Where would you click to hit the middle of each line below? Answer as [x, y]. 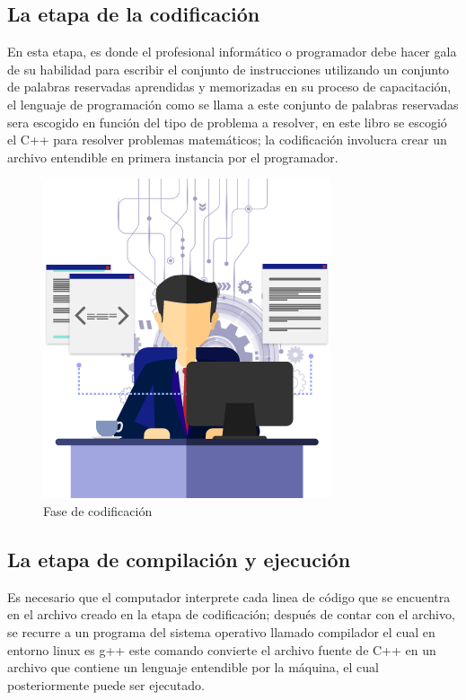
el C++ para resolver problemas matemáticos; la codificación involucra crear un [227, 140]
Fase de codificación [98, 510]
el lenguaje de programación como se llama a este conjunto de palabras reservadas [233, 104]
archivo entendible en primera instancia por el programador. [173, 157]
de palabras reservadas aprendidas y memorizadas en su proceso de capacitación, [229, 87]
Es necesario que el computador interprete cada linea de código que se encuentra [229, 596]
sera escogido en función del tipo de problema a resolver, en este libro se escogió [227, 122]
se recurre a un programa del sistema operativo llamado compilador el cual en [221, 631]
